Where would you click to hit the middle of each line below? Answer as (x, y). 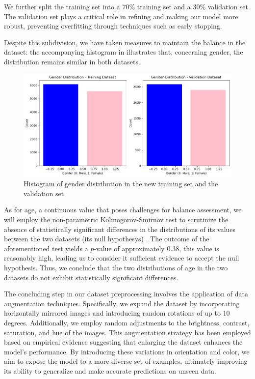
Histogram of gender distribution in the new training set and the (121, 184)
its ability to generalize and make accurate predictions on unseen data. (110, 370)
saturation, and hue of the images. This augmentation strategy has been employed (127, 332)
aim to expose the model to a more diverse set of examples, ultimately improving (126, 361)
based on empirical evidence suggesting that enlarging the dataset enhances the (123, 342)
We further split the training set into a (62, 6)
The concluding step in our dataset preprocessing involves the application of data (126, 294)
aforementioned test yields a (46, 248)
